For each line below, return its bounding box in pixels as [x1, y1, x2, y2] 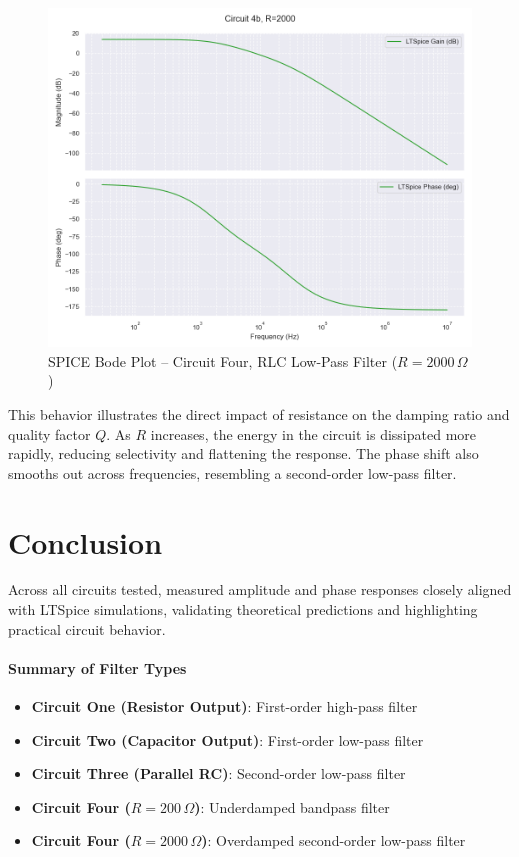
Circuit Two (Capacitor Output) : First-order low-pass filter [31, 729, 424, 750]
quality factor [8, 423, 91, 444]
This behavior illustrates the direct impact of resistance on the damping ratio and [8, 403, 510, 424]
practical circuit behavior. [8, 618, 166, 639]
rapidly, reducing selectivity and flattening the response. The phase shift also [8, 443, 479, 464]
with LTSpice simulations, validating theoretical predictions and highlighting [8, 599, 478, 620]
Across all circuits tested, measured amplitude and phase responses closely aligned [8, 579, 512, 600]
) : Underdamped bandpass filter [194, 796, 390, 817]
